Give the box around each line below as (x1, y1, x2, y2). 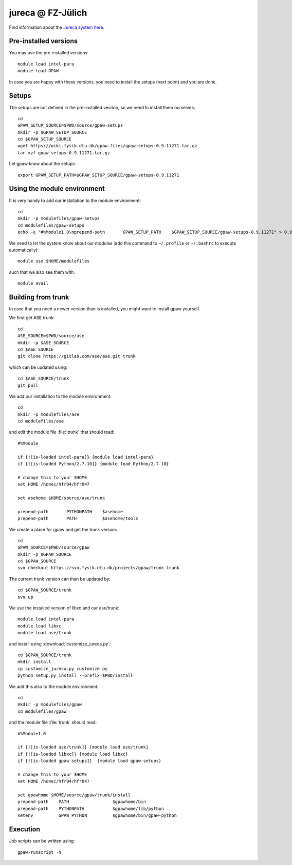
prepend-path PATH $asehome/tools (18, 516, 139, 522)
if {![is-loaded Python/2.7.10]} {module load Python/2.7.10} (18, 461, 169, 467)
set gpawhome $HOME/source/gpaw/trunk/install (18, 792, 131, 798)
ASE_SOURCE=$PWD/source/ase (18, 333, 85, 339)
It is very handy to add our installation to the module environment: (9, 198, 141, 203)
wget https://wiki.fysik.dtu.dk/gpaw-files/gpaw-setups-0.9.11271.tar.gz (18, 143, 198, 149)
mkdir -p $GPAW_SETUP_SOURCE (18, 129, 87, 135)
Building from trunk (9, 293, 69, 301)
